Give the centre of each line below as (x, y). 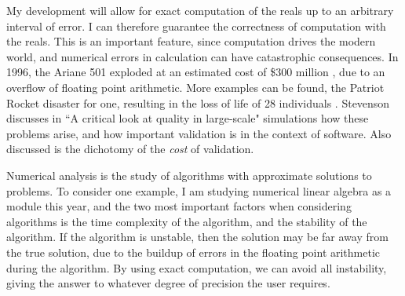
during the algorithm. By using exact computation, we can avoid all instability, (197, 267)
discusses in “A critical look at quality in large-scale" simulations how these (188, 118)
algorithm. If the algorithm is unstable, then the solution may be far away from (197, 237)
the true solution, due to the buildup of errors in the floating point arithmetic (193, 252)
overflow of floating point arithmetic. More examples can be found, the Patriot (195, 87)
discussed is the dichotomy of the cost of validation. (130, 149)
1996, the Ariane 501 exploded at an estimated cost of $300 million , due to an (196, 72)
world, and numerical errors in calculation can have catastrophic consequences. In (202, 56)
